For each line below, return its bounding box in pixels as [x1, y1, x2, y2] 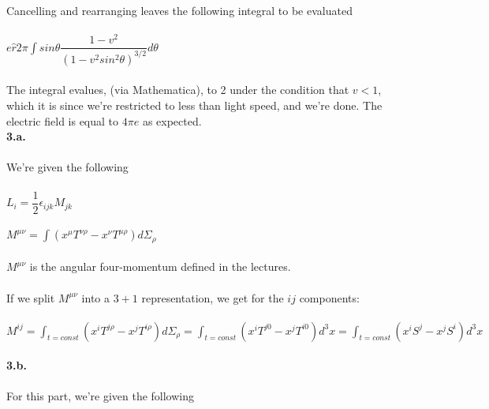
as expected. [142, 112, 202, 129]
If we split [6, 289, 55, 306]
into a [81, 289, 110, 306]
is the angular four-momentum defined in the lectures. [29, 258, 291, 275]
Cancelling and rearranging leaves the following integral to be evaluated [6, 2, 353, 19]
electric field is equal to [6, 112, 119, 129]
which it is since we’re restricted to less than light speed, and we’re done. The [6, 97, 383, 114]
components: [299, 289, 360, 306]
